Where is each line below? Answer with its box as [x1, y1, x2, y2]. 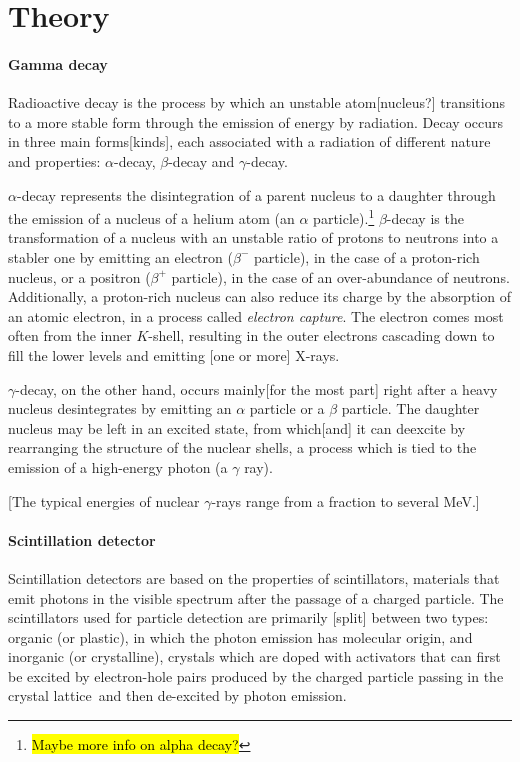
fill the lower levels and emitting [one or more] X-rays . [8, 344, 340, 365]
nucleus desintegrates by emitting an [8, 398, 232, 419]
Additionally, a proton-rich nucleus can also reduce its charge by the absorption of [8, 286, 511, 307]
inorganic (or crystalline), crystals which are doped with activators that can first [8, 646, 501, 667]
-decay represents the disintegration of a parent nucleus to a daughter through [16, 184, 496, 205]
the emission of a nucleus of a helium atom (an [8, 207, 295, 228]
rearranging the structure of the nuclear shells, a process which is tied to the [8, 437, 477, 458]
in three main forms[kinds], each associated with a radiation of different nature [8, 131, 491, 152]
